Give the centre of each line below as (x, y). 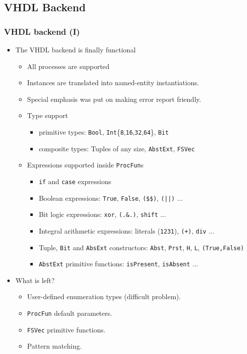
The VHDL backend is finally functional (76, 49)
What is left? (35, 280)
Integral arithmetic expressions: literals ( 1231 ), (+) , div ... (127, 230)
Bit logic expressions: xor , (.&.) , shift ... (102, 214)
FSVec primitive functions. (66, 329)
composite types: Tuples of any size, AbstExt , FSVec (117, 148)
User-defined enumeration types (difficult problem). (104, 296)
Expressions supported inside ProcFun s (85, 165)
